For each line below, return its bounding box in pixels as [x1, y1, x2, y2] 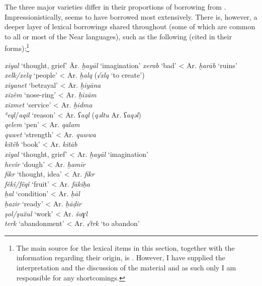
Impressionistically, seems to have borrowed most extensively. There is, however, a [5, 11, 257, 22]
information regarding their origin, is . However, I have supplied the [16, 252, 225, 263]
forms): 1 [5, 41, 30, 53]
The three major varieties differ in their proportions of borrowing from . [5, 2, 226, 12]
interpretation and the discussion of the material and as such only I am [16, 262, 236, 272]
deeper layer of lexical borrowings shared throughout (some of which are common [5, 21, 255, 32]
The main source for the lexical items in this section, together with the [16, 242, 235, 253]
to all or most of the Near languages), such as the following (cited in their [5, 31, 232, 41]
